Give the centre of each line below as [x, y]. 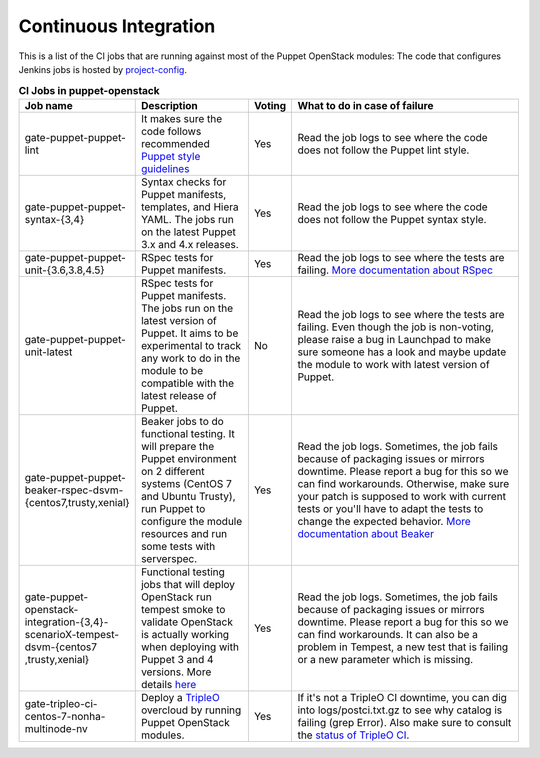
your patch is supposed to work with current [402, 496]
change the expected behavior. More [384, 521]
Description [169, 105]
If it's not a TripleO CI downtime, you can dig [402, 697]
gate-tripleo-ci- [61, 703]
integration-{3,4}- [66, 622]
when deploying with [190, 647]
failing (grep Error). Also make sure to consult [404, 722]
